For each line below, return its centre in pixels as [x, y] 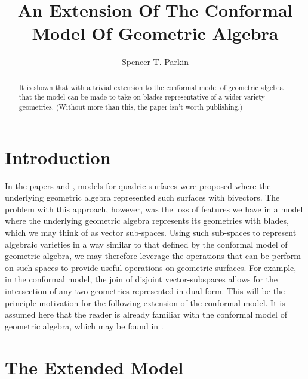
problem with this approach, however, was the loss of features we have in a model [154, 209]
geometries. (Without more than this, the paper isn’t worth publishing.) [131, 107]
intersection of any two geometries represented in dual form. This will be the [145, 290]
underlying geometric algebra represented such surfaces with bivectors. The [142, 197]
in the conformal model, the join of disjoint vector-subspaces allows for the [141, 279]
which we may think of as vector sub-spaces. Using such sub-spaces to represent [151, 232]
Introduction [58, 157]
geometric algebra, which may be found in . [84, 326]
